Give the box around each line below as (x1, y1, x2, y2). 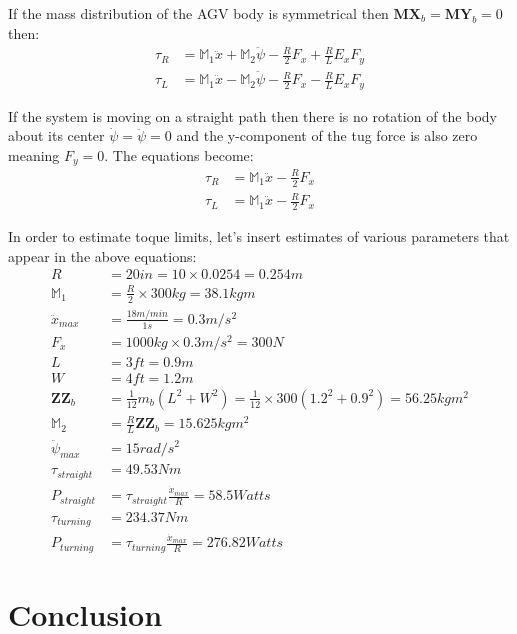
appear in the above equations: (8, 245, 197, 266)
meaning (8, 144, 60, 165)
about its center (8, 125, 105, 146)
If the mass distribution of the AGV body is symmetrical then (8, 3, 389, 23)
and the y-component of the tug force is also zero (176, 125, 478, 146)
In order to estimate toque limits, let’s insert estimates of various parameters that (8, 225, 510, 246)
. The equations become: (104, 144, 254, 165)
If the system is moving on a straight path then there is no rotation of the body (8, 105, 497, 126)
